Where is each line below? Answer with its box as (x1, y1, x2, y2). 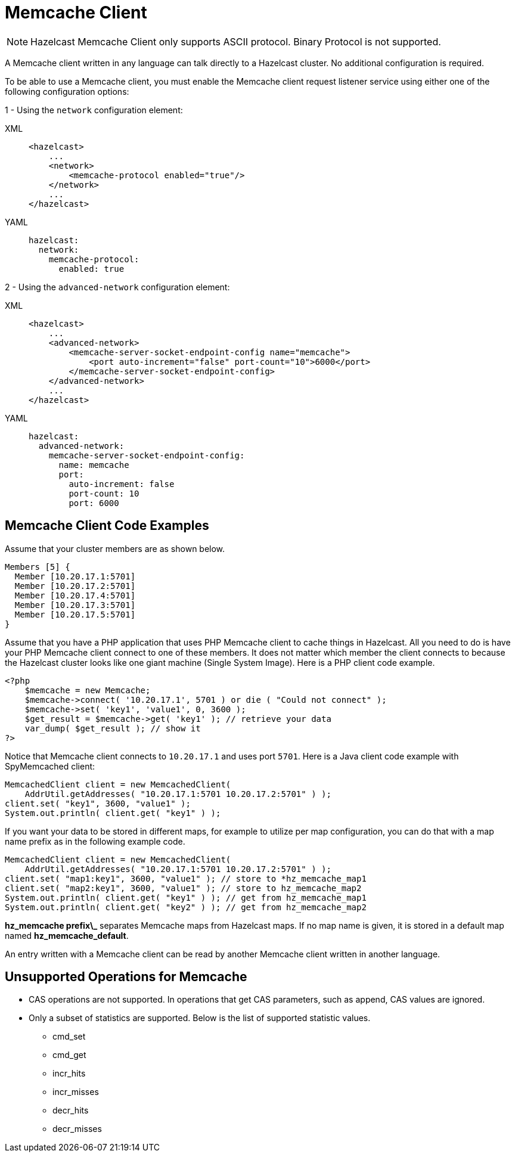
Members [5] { (5, 562, 70, 572)
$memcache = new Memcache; (24, 685, 151, 695)
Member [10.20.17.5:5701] (14, 609, 136, 619)
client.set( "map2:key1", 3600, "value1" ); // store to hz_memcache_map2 (5, 883, 362, 893)
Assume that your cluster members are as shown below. (5, 543, 225, 554)
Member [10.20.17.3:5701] (14, 600, 136, 610)
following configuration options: (5, 86, 129, 97)
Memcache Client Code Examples (5, 518, 209, 533)
